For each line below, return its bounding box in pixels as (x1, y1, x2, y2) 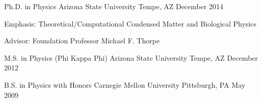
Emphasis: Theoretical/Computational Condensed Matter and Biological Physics (4, 18, 256, 29)
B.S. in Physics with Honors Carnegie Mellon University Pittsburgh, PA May (4, 79, 246, 90)
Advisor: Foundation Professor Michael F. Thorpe (4, 35, 160, 46)
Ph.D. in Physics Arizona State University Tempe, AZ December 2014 (4, 1, 224, 11)
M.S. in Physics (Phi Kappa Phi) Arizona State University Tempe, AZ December (4, 52, 258, 63)
